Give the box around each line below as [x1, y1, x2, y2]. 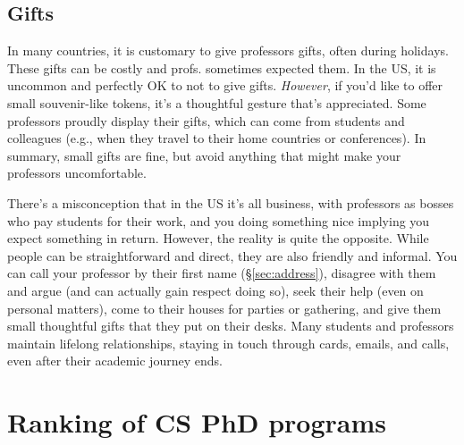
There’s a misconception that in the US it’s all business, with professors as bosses [7, 193, 454, 212]
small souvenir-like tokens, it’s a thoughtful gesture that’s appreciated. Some [7, 93, 426, 112]
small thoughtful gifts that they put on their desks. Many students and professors [7, 316, 454, 335]
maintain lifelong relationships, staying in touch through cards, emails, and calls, [7, 333, 450, 352]
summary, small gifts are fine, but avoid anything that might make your [7, 146, 401, 164]
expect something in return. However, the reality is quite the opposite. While [7, 229, 429, 248]
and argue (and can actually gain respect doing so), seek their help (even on [7, 281, 424, 299]
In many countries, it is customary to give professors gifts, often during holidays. [7, 41, 449, 60]
